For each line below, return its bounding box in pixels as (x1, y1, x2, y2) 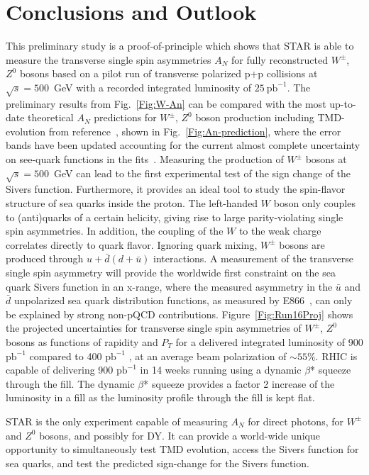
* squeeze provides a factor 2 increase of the (143, 376, 335, 391)
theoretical (28, 110, 74, 125)
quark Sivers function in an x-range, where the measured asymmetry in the (6, 279, 333, 294)
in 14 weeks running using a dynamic (140, 362, 302, 377)
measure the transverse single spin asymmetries (6, 52, 211, 67)
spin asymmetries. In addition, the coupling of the (6, 223, 224, 238)
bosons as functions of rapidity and (6, 334, 158, 349)
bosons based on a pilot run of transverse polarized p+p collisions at (19, 66, 318, 81)
